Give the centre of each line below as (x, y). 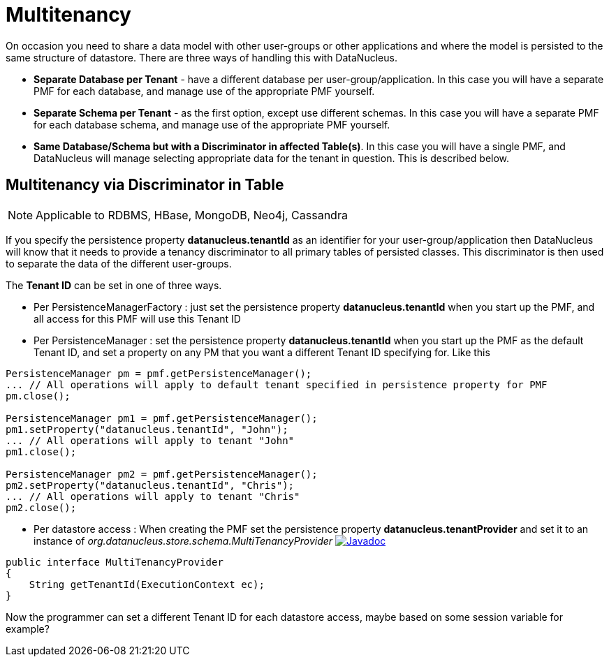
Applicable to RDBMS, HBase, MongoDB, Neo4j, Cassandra (192, 215)
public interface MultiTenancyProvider (115, 562)
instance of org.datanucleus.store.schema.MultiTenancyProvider (183, 540)
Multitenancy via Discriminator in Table (145, 185)
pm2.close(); (41, 507)
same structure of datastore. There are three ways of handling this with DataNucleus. (201, 57)
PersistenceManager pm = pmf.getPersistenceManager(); (159, 373)
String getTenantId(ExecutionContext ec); (147, 584)
